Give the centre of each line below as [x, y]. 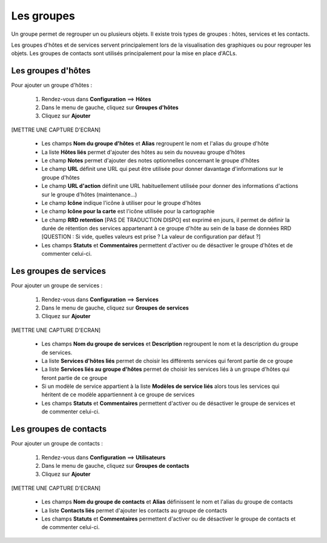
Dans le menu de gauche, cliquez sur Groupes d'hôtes [110, 108]
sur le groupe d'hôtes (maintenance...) [89, 195]
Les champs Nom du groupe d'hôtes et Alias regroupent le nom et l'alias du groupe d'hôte [155, 144]
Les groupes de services [58, 271]
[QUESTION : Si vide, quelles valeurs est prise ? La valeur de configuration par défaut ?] [151, 237]
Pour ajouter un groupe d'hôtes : [52, 85]
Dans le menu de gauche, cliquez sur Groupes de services [115, 308]
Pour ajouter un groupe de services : [57, 285]
